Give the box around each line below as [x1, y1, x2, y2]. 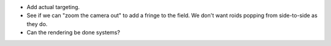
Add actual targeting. [26, 4, 80, 10]
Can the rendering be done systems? [26, 29, 121, 36]
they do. [26, 20, 48, 27]
